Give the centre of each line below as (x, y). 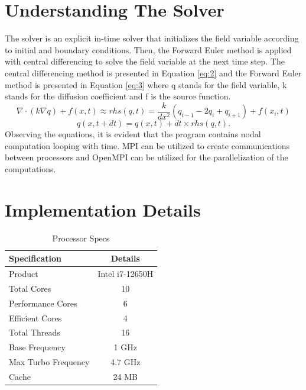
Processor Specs (81, 238)
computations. (30, 168)
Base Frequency (37, 347)
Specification (35, 258)
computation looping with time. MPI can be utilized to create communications (147, 145)
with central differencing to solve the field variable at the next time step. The (145, 61)
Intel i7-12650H (126, 274)
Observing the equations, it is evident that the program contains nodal (133, 134)
